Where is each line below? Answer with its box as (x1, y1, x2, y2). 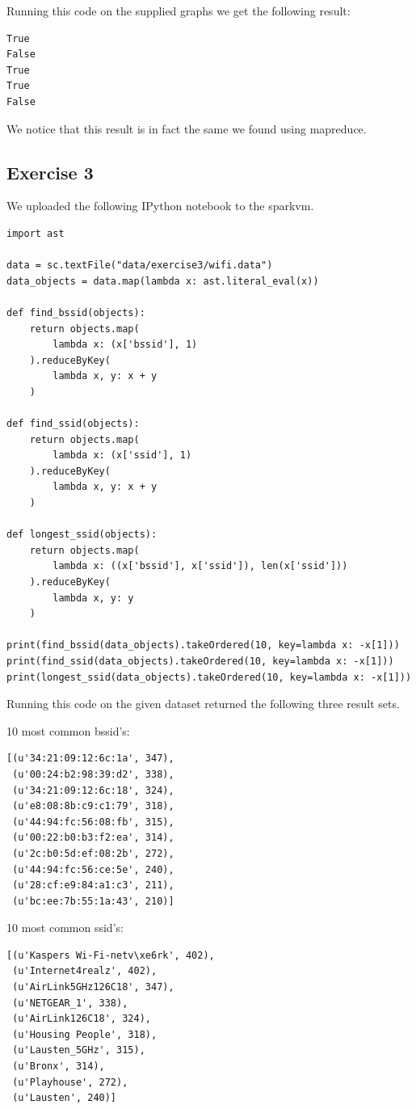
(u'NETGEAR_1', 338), (12, 997, 128, 1009)
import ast (6, 227, 65, 239)
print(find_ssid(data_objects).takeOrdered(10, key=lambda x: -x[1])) (6, 655, 394, 667)
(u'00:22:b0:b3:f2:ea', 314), (12, 832, 174, 844)
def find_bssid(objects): (6, 306, 145, 318)
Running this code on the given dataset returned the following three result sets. (6, 695, 400, 712)
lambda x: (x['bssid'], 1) (53, 339, 198, 351)
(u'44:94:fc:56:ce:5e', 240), (12, 863, 174, 875)
